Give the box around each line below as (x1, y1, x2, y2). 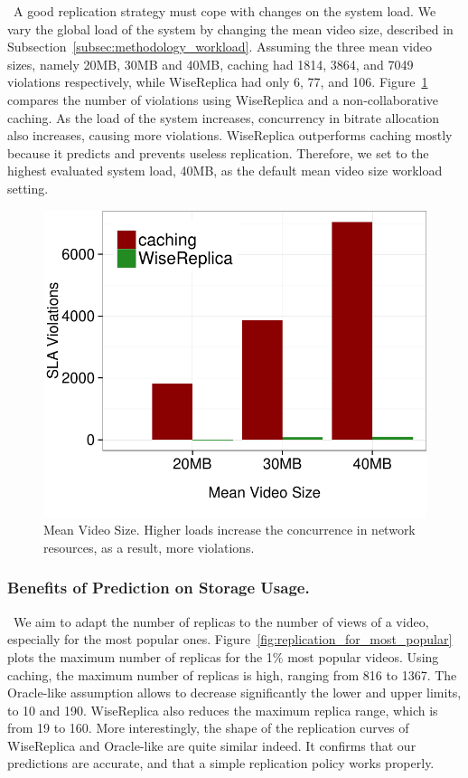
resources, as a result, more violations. (43, 537, 255, 556)
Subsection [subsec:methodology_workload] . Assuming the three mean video (7, 37, 432, 56)
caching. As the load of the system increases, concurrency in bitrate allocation (7, 108, 440, 127)
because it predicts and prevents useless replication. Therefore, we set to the (7, 143, 429, 162)
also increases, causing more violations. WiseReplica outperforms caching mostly (7, 126, 453, 145)
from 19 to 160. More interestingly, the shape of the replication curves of (7, 718, 409, 737)
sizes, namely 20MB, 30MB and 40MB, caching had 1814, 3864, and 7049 (7, 54, 414, 73)
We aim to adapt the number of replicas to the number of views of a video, (13, 612, 429, 631)
